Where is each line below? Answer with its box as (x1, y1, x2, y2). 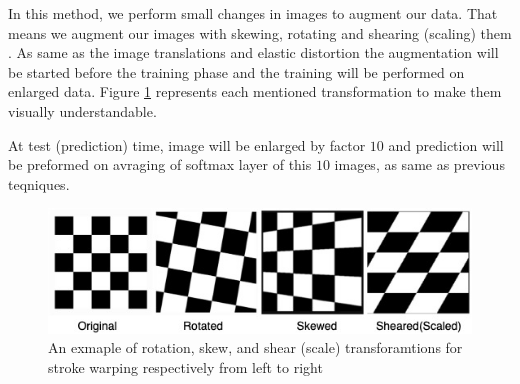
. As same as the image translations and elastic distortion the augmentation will (8, 42, 499, 63)
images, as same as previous (334, 154, 505, 175)
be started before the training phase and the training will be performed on (8, 61, 465, 82)
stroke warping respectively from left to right (48, 356, 323, 377)
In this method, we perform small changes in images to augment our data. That (8, 3, 498, 23)
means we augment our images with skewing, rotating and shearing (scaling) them (8, 22, 512, 43)
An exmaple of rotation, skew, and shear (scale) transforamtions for (48, 337, 463, 358)
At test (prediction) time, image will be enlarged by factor (8, 134, 366, 155)
